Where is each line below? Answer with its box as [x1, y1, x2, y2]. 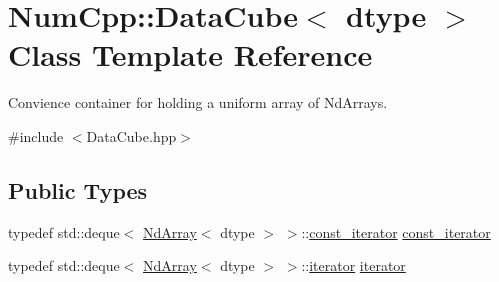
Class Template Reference [8, 34, 373, 75]
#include [8, 125, 64, 146]
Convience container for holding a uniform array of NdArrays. [8, 92, 388, 113]
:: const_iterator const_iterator [301, 221, 491, 242]
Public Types [8, 174, 148, 205]
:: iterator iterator [301, 255, 406, 276]
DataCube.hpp [86, 125, 177, 146]
